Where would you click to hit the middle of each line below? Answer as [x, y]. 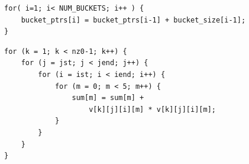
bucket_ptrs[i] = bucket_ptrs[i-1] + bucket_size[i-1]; [133, 20]
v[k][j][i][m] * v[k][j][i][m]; [152, 109]
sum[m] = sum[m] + [108, 98]
